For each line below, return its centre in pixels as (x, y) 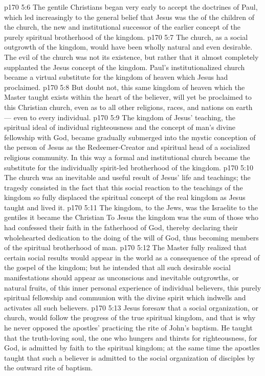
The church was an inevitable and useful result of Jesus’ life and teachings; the (127, 177)
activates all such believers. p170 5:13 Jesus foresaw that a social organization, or (131, 307)
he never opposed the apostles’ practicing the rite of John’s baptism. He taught (128, 327)
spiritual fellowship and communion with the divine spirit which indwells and (125, 297)
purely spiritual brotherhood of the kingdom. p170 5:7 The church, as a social (126, 37)
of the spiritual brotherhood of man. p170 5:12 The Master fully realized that (126, 247)
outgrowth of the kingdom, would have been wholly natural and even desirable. (128, 47)
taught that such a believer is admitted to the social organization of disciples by (130, 357)
